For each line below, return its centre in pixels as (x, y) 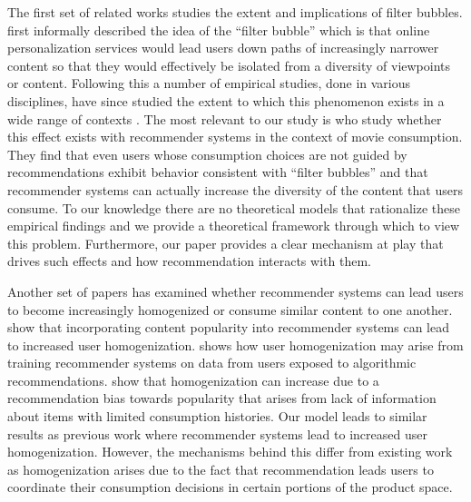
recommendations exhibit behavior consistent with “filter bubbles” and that (218, 172)
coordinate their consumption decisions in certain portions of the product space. (230, 487)
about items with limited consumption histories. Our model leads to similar (217, 416)
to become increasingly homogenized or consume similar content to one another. (230, 309)
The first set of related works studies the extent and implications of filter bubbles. (235, 12)
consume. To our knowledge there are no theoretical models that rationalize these (234, 207)
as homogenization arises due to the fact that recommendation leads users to (221, 469)
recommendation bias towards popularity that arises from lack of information (222, 398)
